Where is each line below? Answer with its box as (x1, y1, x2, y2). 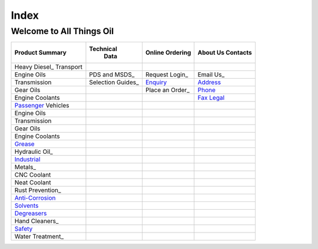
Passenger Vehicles (14, 102, 69, 110)
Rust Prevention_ (14, 186, 61, 194)
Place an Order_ (145, 86, 190, 94)
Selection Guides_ (89, 78, 139, 86)
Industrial (14, 156, 41, 164)
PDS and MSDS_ (89, 70, 135, 79)
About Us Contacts (197, 49, 253, 57)
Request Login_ (145, 70, 188, 79)
